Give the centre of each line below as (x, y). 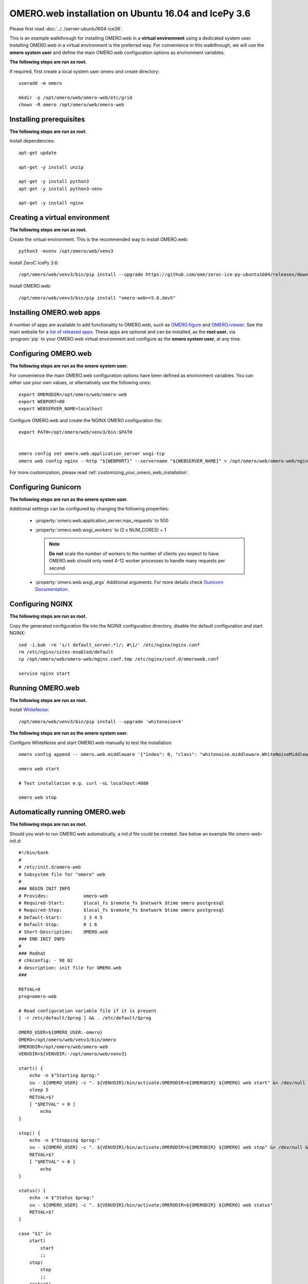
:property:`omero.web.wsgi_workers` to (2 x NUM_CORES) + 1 (101, 530)
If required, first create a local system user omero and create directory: (84, 71)
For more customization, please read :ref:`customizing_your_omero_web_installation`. (99, 473)
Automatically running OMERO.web (68, 812)
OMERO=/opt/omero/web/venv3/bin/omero (68, 1040)
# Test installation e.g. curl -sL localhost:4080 (84, 783)
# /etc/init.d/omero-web (50, 867)
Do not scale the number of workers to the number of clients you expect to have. (134, 553)
